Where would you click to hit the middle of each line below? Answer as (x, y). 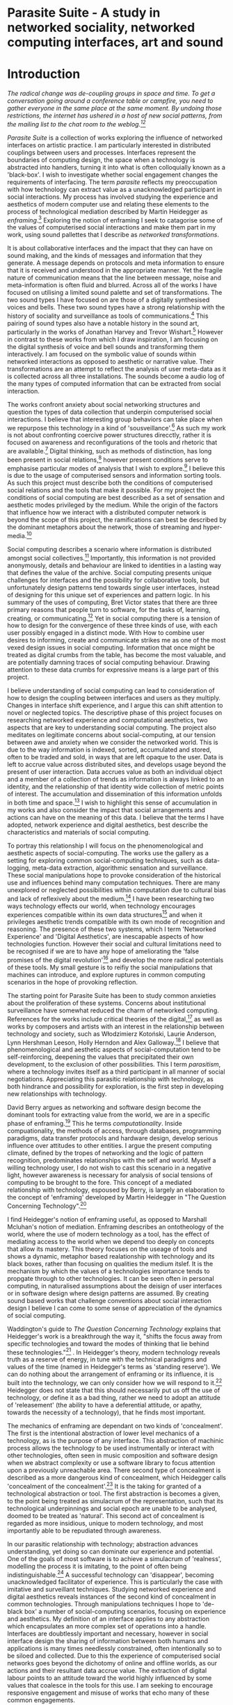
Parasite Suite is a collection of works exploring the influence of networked (115, 138)
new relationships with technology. (57, 1094)
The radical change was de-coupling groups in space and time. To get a (111, 94)
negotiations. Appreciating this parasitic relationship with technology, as (110, 1079)
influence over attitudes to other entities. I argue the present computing (110, 1145)
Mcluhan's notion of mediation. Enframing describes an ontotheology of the (115, 1227)
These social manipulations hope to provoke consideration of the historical (114, 875)
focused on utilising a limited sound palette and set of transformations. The (115, 293)
